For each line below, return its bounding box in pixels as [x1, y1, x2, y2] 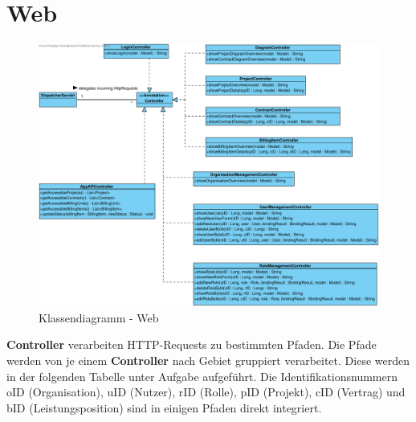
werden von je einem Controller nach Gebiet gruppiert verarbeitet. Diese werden [6, 352, 410, 369]
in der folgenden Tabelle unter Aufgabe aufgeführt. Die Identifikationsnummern [6, 367, 398, 384]
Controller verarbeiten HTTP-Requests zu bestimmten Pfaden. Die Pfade [6, 336, 377, 353]
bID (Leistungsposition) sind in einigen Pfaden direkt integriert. [6, 399, 322, 416]
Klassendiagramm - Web [39, 309, 159, 326]
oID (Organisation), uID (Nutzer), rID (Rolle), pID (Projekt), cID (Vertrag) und [6, 383, 406, 400]
